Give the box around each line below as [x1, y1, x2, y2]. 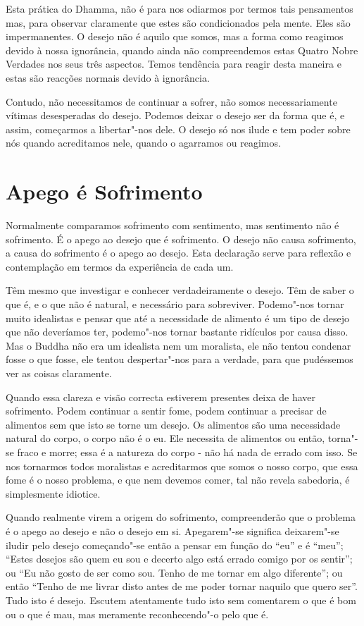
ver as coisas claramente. [6, 366, 112, 380]
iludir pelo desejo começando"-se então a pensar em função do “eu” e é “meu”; [6, 537, 344, 552]
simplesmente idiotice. [6, 486, 101, 501]
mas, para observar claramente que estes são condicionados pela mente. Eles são [6, 15, 351, 30]
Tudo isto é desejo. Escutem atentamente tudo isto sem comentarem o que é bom [6, 592, 356, 607]
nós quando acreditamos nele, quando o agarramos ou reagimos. [6, 135, 281, 150]
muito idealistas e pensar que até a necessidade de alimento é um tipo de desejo [6, 310, 350, 325]
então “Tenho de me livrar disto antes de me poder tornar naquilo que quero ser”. [6, 579, 358, 594]
